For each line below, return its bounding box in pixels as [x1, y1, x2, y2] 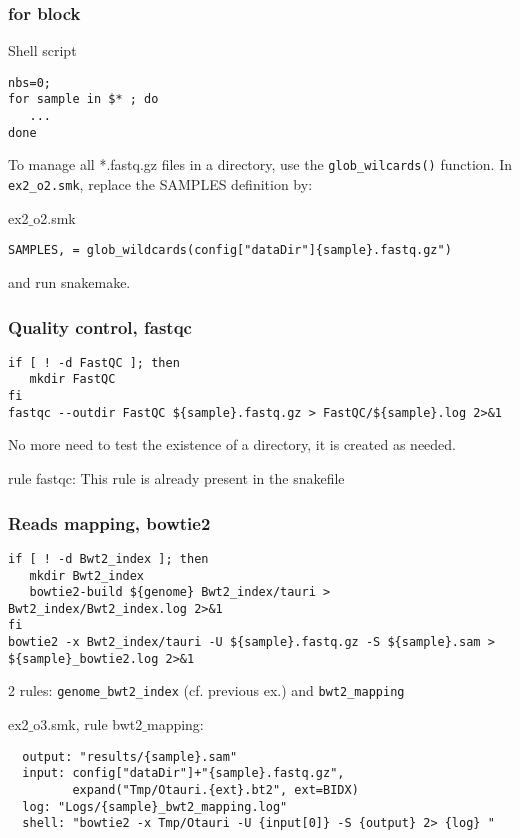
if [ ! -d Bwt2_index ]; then [8, 551, 209, 566]
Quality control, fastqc [8, 314, 192, 339]
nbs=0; [8, 75, 51, 90]
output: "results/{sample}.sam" [22, 749, 238, 764]
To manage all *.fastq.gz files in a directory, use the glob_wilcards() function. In [8, 154, 512, 175]
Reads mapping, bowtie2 [8, 510, 211, 535]
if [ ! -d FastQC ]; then [8, 355, 180, 370]
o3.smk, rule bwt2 [33, 714, 143, 735]
